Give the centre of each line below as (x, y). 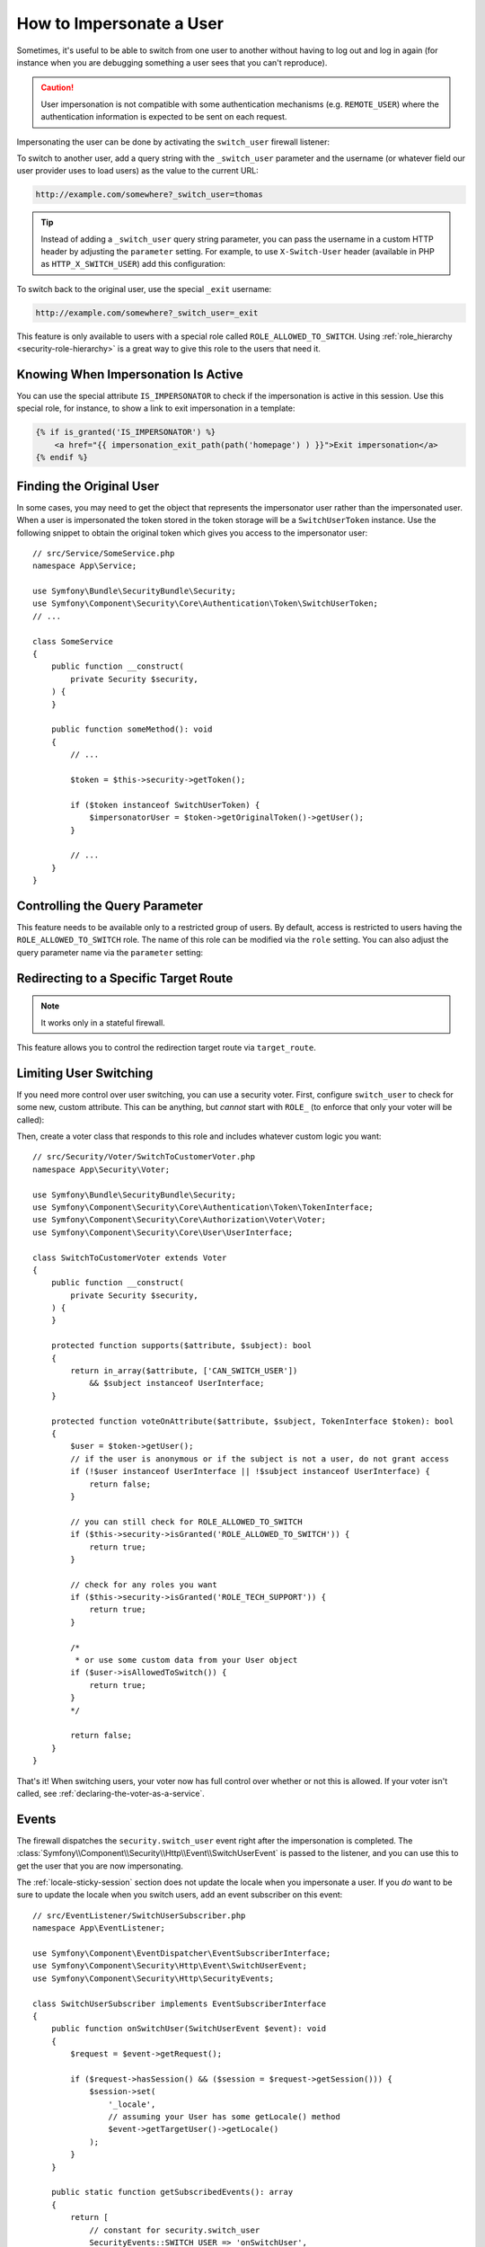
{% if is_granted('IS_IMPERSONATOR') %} (125, 432)
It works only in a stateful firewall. (103, 1022)
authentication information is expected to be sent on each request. (164, 117)
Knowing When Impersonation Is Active (130, 374)
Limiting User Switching (85, 1073)
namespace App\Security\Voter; (101, 1169)
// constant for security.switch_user (175, 2230)
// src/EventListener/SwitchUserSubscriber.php (139, 1915)
